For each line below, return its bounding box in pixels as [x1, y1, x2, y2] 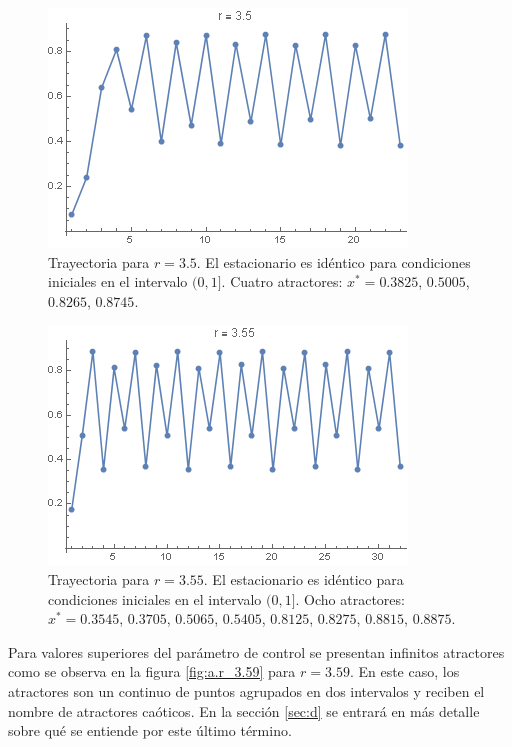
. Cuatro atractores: [221, 271, 343, 292]
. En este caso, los [349, 661, 460, 682]
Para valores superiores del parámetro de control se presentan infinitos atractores [8, 641, 505, 662]
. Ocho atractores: [295, 588, 405, 609]
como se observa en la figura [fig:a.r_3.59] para [8, 661, 296, 682]
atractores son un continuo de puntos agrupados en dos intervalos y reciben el [8, 680, 485, 701]
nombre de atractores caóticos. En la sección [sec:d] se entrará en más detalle [8, 700, 480, 721]
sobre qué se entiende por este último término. [8, 720, 292, 741]
